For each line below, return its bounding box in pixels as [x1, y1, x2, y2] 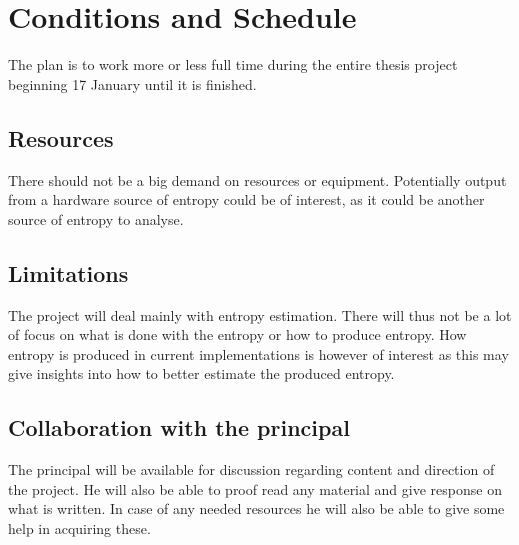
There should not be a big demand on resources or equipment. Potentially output [8, 169, 507, 190]
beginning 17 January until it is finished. [8, 73, 257, 94]
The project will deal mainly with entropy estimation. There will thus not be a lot [8, 304, 512, 325]
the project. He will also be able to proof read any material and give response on [8, 478, 502, 499]
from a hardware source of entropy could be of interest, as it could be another [8, 189, 485, 210]
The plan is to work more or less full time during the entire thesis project [8, 54, 458, 75]
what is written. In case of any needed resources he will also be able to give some [8, 498, 505, 519]
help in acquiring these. [8, 517, 151, 538]
